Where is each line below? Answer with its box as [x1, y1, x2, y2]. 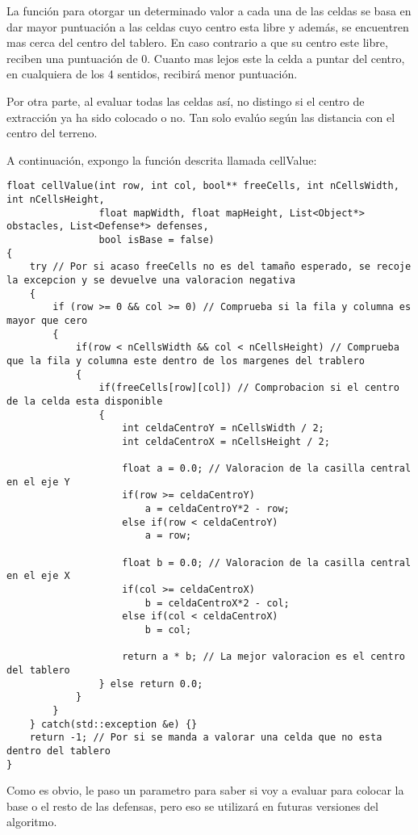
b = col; [144, 624, 192, 636]
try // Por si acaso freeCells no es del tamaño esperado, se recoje [29, 261, 412, 273]
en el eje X [6, 570, 70, 582]
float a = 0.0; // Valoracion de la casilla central [122, 463, 412, 475]
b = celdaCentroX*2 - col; [144, 597, 290, 609]
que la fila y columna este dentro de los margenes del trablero [6, 355, 365, 367]
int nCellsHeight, [6, 194, 105, 205]
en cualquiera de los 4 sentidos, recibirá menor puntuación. [6, 65, 298, 82]
